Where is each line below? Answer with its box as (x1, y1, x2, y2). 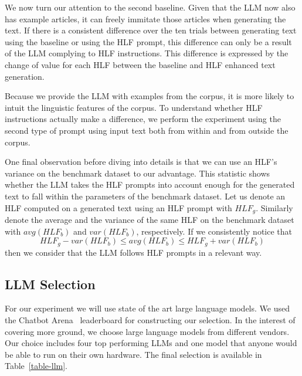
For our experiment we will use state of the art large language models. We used (5, 302, 290, 314)
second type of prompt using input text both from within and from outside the (5, 124, 289, 136)
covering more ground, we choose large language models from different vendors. (5, 325, 290, 337)
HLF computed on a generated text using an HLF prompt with (5, 201, 232, 214)
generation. (5, 70, 45, 82)
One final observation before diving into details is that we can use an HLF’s (5, 155, 277, 168)
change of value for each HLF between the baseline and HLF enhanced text (5, 58, 276, 70)
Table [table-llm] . (5, 360, 67, 372)
